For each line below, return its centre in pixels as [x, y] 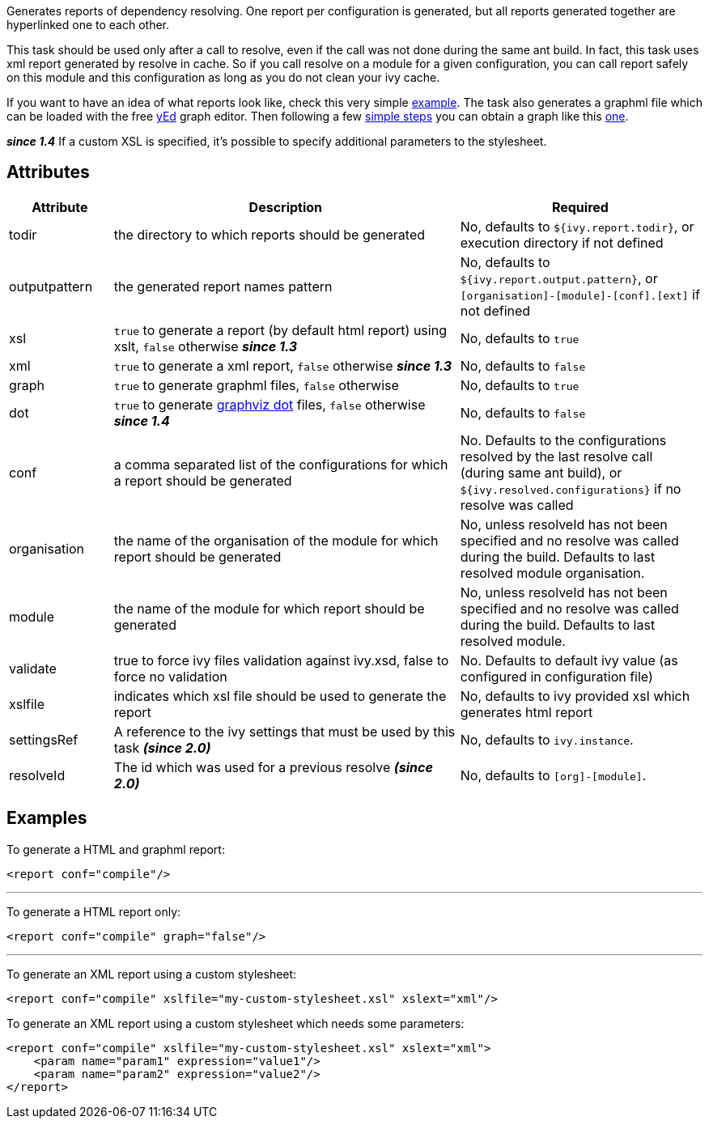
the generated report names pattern [223, 286]
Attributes [48, 172]
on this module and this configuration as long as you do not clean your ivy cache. [223, 77]
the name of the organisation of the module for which [276, 540]
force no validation [170, 676]
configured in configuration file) [556, 676]
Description [286, 207]
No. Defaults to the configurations [563, 440]
